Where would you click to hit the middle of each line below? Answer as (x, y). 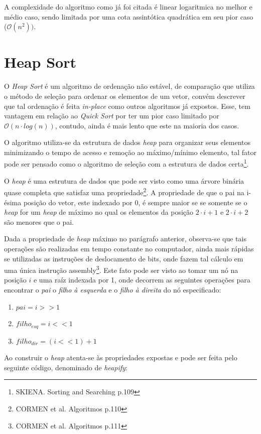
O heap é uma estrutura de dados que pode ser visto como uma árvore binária (124, 180)
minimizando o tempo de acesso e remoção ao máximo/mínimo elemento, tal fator (130, 152)
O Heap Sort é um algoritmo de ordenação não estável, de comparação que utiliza (129, 86)
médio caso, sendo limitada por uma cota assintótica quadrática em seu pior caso (129, 16)
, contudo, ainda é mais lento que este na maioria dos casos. (147, 125)
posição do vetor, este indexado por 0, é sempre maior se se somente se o (135, 202)
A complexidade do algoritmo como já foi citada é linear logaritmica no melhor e (128, 7)
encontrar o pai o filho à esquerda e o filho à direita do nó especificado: (113, 289)
